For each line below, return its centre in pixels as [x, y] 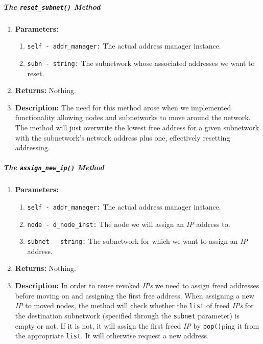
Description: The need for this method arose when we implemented [123, 107]
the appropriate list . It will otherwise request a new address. [112, 336]
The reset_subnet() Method [52, 6]
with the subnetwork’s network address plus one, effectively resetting [123, 137]
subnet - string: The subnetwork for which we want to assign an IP [138, 241]
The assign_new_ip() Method [54, 167]
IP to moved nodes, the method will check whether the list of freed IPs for [134, 305]
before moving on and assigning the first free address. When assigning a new [135, 295]
